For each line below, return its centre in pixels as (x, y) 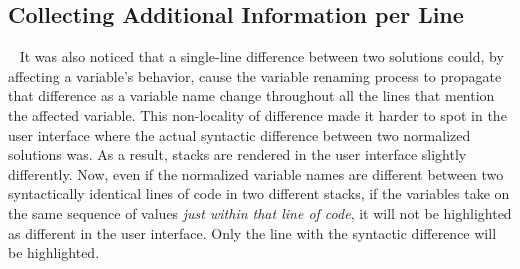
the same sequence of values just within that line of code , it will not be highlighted (260, 212)
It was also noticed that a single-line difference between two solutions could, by (261, 56)
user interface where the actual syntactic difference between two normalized (239, 134)
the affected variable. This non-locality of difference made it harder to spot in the (257, 114)
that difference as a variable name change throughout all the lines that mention (251, 95)
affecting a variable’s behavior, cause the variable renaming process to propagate (255, 75)
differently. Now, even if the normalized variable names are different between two (256, 173)
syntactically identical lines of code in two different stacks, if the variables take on (259, 193)
